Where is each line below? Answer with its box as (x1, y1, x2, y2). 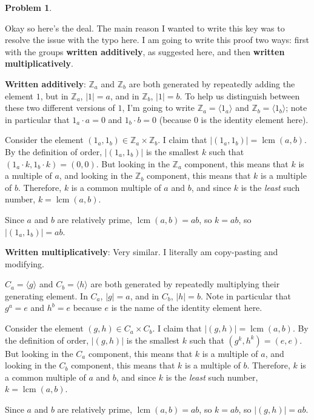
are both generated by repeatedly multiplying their (90, 278, 280, 290)
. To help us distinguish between (179, 89, 300, 102)
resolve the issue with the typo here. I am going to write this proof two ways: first (5, 33, 309, 46)
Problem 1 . (5, 1, 52, 13)
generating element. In (5, 289, 88, 302)
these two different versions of (5, 101, 115, 114)
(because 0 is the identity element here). (159, 113, 309, 125)
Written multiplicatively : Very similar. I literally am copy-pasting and (5, 245, 278, 258)
